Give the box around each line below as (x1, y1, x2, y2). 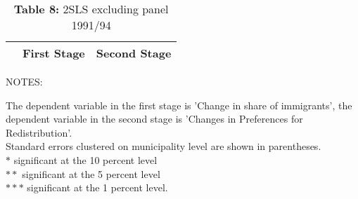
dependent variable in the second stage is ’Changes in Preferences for (6, 111, 303, 126)
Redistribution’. (6, 125, 72, 139)
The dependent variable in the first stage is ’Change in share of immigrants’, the (6, 97, 352, 112)
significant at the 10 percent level (13, 152, 158, 167)
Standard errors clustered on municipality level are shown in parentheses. (6, 139, 321, 153)
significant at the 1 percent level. (27, 180, 168, 195)
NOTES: (6, 74, 43, 88)
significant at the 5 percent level (22, 166, 160, 181)
